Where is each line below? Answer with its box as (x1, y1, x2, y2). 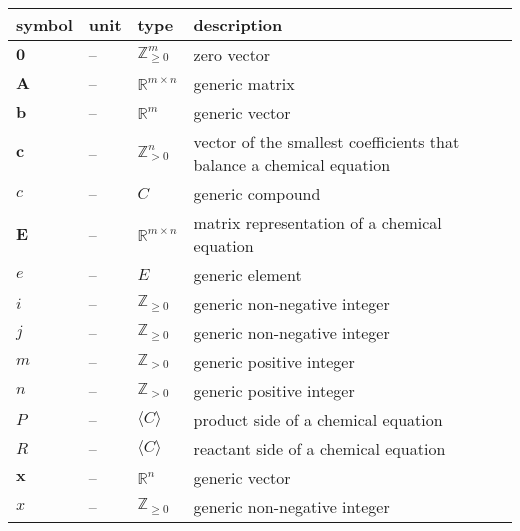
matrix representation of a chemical (193, 211, 442, 234)
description (193, 13, 283, 36)
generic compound (193, 182, 321, 205)
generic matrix (193, 72, 295, 95)
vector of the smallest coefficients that (193, 130, 460, 153)
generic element (193, 263, 302, 286)
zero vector (193, 43, 271, 66)
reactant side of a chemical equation (193, 437, 446, 460)
